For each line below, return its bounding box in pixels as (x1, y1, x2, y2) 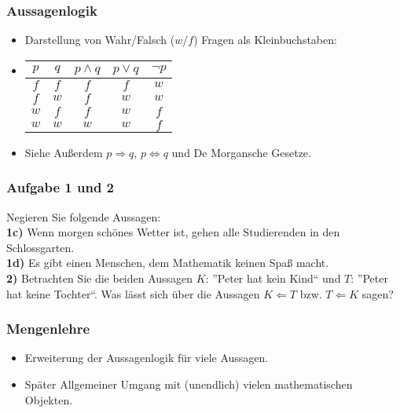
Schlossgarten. (6, 239, 75, 255)
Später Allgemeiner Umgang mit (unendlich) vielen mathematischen (24, 376, 353, 392)
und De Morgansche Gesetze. (171, 144, 311, 160)
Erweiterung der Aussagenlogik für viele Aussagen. (24, 349, 269, 366)
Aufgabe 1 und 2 (6, 177, 115, 197)
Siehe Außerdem (24, 144, 103, 160)
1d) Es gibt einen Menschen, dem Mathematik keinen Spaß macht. (6, 254, 329, 271)
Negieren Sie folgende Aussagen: (6, 208, 161, 225)
